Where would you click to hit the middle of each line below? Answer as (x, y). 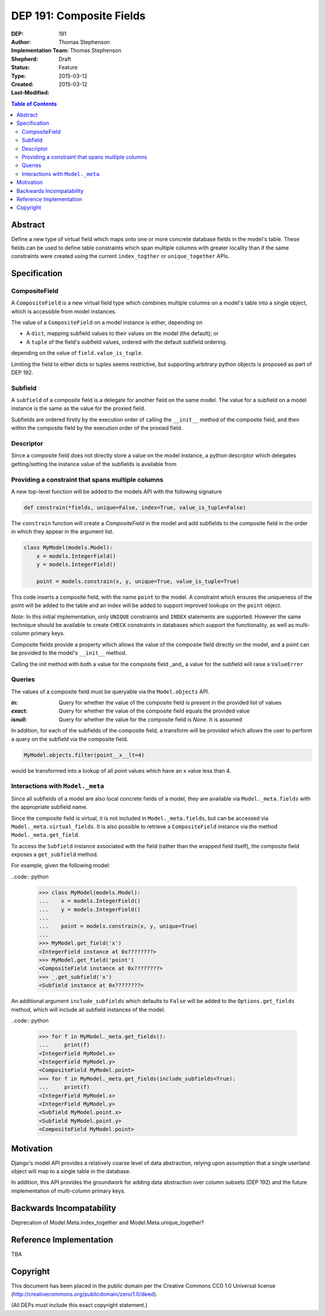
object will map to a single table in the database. (71, 1171)
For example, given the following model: (61, 866)
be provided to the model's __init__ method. (69, 653)
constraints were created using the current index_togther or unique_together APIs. (120, 256)
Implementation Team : (40, 51)
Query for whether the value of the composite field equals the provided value (154, 711)
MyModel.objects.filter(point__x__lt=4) (84, 755)
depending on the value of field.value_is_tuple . (77, 353)
